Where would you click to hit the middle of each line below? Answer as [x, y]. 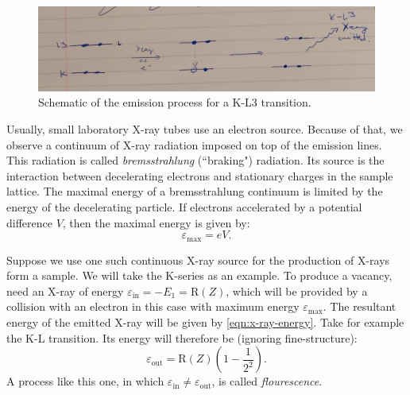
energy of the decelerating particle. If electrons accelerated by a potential [184, 206]
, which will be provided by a [297, 290]
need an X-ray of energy [65, 290]
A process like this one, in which [85, 381]
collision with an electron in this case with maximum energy [153, 306]
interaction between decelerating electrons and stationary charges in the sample [200, 175]
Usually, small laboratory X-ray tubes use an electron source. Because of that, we [205, 129]
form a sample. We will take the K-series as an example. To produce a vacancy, [199, 275]
